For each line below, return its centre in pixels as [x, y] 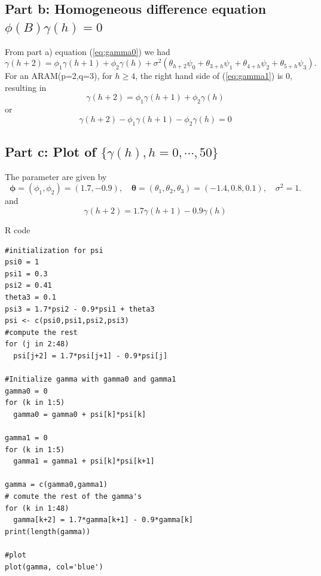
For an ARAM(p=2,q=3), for [59, 76]
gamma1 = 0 [26, 438]
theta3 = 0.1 [30, 297]
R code [18, 229]
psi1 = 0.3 [26, 274]
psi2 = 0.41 [28, 286]
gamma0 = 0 [26, 391]
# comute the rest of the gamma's [74, 497]
